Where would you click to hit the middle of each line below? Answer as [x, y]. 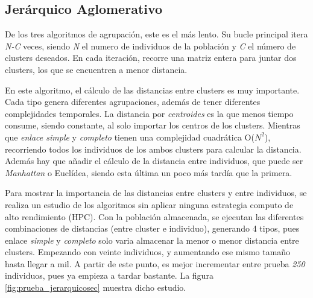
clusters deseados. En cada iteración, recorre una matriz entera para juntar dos [151, 58]
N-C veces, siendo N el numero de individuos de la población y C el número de [150, 46]
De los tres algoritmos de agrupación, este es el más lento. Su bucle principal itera [156, 34]
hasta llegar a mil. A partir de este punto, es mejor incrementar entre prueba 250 [155, 263]
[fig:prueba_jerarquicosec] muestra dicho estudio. [96, 287]
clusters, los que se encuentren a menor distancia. [96, 69]
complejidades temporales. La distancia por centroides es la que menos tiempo [149, 113]
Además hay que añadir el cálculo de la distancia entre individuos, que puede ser [154, 161]
